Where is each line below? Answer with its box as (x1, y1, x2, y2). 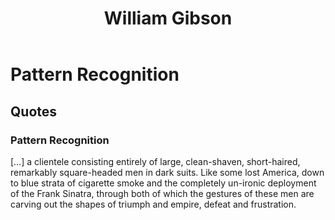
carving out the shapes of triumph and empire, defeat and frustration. (10, 198, 297, 210)
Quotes (10, 103, 58, 120)
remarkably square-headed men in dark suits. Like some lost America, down (10, 166, 325, 178)
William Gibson (103, 7, 233, 30)
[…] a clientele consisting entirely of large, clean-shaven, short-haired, (10, 155, 301, 167)
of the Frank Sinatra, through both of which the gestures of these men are (10, 187, 315, 199)
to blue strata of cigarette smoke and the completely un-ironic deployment (10, 177, 317, 189)
